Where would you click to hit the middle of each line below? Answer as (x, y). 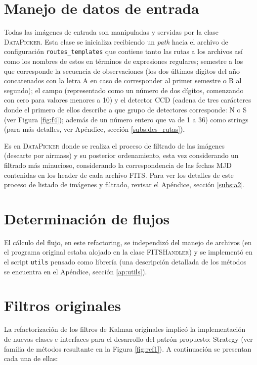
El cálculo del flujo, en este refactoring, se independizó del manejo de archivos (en (128, 242)
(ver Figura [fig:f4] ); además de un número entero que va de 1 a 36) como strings (126, 119)
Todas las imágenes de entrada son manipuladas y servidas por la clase (111, 32)
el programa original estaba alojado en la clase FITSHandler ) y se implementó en (128, 252)
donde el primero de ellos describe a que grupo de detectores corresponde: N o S (125, 109)
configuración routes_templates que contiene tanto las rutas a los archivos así (123, 51)
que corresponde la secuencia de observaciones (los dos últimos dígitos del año (122, 71)
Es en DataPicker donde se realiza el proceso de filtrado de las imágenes (114, 145)
